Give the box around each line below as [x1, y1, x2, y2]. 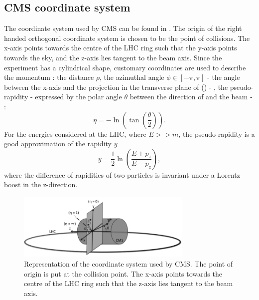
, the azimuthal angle [100, 72, 164, 82]
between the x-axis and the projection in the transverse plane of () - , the [4, 81, 228, 92]
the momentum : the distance [4, 72, 94, 82]
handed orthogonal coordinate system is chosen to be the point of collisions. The [4, 32, 250, 43]
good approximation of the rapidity [4, 138, 112, 149]
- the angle [207, 72, 240, 82]
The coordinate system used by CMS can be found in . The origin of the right [4, 23, 242, 33]
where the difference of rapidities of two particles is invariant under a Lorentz [4, 169, 240, 180]
